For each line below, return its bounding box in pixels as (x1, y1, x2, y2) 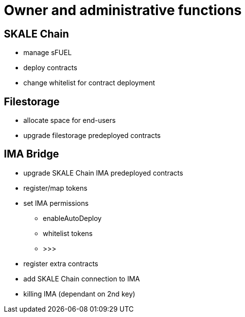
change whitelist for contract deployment (23, 79, 155, 87)
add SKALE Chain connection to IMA (23, 274, 140, 283)
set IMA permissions (23, 198, 89, 207)
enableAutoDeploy (43, 214, 102, 222)
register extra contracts (23, 259, 98, 268)
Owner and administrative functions (4, 2, 242, 19)
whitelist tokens (43, 229, 93, 238)
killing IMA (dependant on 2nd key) (23, 289, 136, 298)
